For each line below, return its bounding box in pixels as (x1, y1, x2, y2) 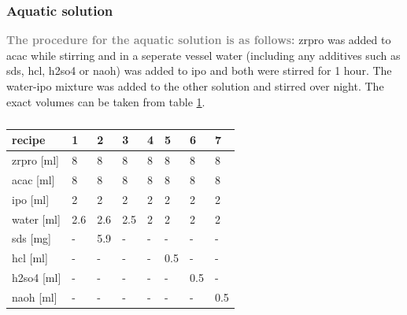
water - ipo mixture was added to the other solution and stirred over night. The (6, 78, 384, 94)
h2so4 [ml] (12, 269, 61, 286)
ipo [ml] (12, 191, 50, 207)
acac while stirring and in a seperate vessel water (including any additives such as (6, 46, 401, 63)
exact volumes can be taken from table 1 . (6, 93, 205, 109)
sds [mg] (12, 230, 51, 246)
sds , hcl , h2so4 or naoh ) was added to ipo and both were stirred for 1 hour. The (6, 62, 392, 79)
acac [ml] (12, 171, 55, 187)
